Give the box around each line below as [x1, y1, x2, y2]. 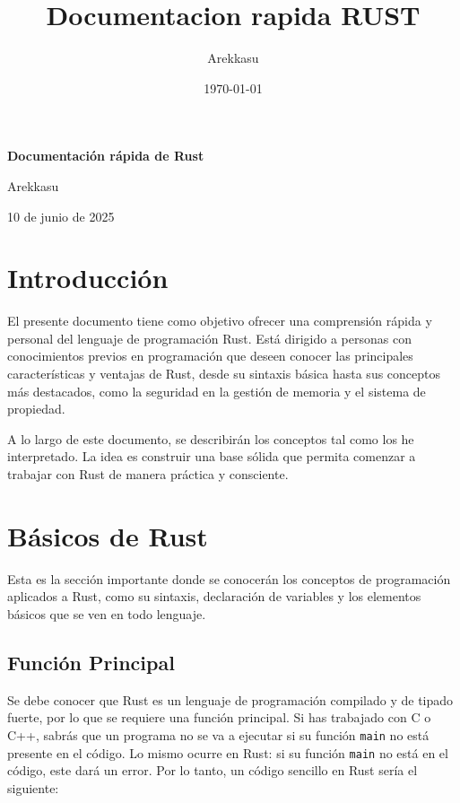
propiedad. [7, 399, 65, 418]
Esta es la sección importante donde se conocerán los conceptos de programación [7, 569, 451, 588]
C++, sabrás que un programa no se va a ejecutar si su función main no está [7, 725, 430, 744]
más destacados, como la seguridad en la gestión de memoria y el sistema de [7, 381, 426, 400]
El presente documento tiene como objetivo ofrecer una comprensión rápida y [7, 311, 432, 330]
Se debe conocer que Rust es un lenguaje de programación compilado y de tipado [7, 690, 454, 709]
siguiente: [7, 778, 59, 797]
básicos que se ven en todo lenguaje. [7, 604, 206, 623]
